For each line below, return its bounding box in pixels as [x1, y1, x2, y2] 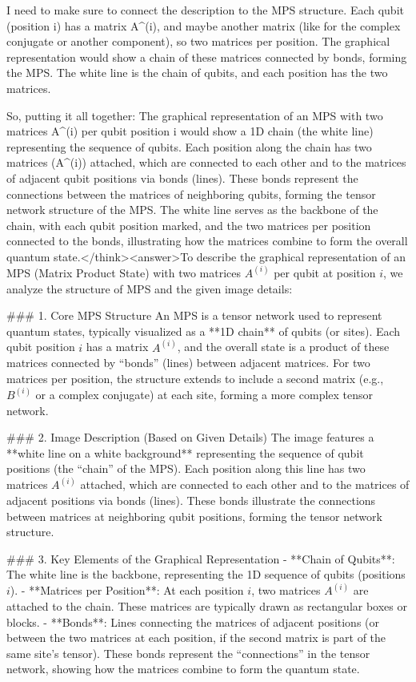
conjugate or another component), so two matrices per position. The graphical [6, 33, 390, 50]
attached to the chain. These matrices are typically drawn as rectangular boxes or [6, 597, 408, 614]
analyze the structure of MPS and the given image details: [6, 280, 293, 297]
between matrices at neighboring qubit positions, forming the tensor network [6, 507, 382, 524]
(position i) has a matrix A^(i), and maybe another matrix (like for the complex [6, 17, 401, 34]
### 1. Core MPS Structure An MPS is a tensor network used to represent [6, 307, 382, 324]
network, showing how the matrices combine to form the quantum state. [6, 660, 360, 677]
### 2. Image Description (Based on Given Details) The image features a [6, 429, 374, 446]
